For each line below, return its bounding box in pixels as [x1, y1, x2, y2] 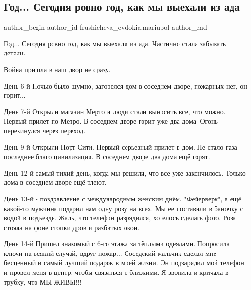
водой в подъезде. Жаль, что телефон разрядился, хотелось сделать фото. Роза [4, 213, 236, 223]
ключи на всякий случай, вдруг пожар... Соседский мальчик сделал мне [4, 248, 216, 258]
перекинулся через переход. [4, 125, 86, 135]
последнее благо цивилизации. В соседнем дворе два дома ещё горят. [4, 151, 210, 162]
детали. [4, 48, 26, 58]
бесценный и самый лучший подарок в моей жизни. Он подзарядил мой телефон [4, 257, 244, 268]
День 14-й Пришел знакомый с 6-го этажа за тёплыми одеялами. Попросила [4, 238, 230, 249]
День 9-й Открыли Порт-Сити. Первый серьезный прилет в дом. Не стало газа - [4, 142, 242, 152]
